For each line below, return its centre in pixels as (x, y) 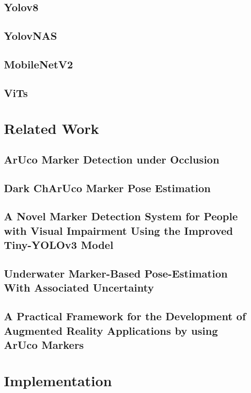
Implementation (58, 380)
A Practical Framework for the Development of (125, 316)
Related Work (52, 128)
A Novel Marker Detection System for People (121, 216)
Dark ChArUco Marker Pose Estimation (107, 188)
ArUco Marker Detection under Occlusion (112, 159)
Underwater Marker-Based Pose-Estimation (116, 273)
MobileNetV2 (39, 64)
